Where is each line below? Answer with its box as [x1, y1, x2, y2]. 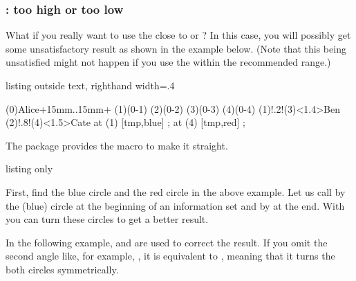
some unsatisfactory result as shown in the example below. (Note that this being [6, 41, 346, 55]
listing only [6, 161, 53, 176]
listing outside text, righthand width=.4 [6, 78, 175, 92]
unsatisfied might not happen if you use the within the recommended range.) [6, 55, 331, 69]
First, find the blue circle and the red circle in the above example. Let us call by [6, 184, 346, 199]
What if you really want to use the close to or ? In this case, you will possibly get [6, 28, 351, 42]
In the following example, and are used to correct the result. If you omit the [6, 235, 328, 249]
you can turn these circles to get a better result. [6, 212, 209, 226]
